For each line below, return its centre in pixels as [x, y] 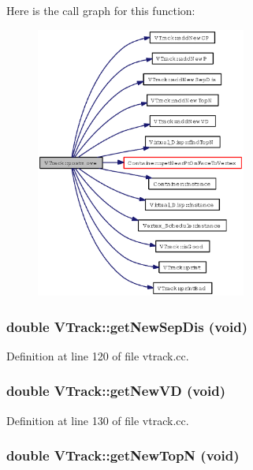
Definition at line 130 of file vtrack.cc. [98, 420]
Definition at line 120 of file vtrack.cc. [98, 355]
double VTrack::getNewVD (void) [116, 391]
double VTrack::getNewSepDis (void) [127, 326]
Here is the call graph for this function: [101, 10]
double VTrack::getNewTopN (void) [123, 455]
